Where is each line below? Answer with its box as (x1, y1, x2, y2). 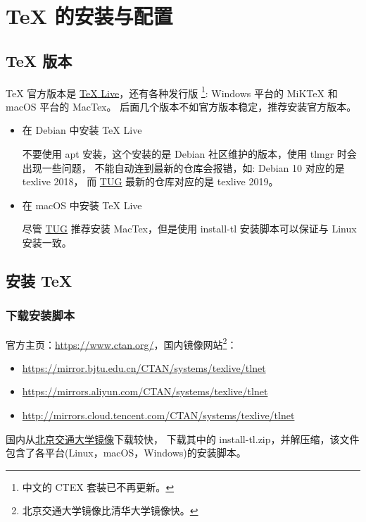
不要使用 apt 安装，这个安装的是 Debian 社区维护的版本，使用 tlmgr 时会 (22, 147, 357, 161)
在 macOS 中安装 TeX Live (22, 197, 142, 212)
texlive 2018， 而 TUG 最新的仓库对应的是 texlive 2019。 (22, 174, 279, 189)
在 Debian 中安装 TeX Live (22, 123, 142, 137)
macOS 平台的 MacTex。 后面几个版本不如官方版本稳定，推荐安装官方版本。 (6, 99, 357, 113)
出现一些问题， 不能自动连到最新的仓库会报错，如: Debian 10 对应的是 (22, 160, 345, 175)
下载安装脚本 (6, 306, 75, 324)
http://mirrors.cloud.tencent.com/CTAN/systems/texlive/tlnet (22, 408, 295, 423)
